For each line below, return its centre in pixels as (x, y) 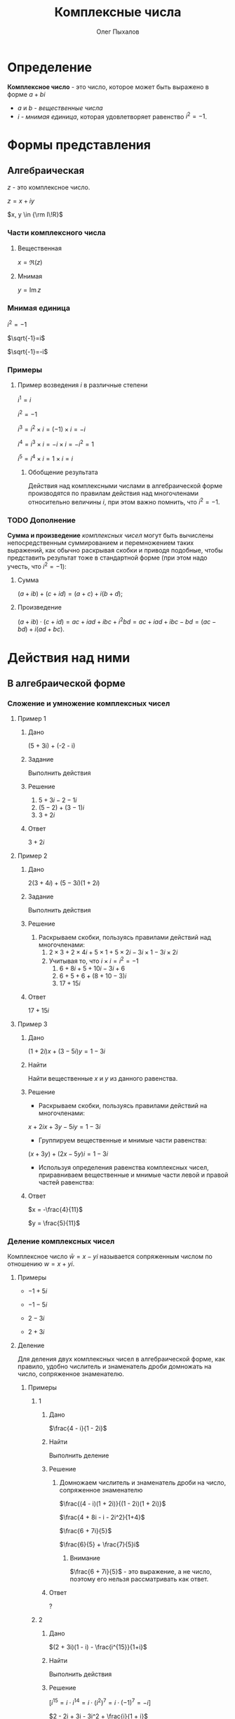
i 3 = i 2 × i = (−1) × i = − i (51, 429)
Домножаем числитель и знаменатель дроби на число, (143, 1483)
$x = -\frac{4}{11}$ (55, 1209)
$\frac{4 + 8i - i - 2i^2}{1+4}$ (102, 1517)
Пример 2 (32, 856)
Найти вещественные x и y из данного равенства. (103, 1078)
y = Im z (29, 290)
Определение (50, 67)
